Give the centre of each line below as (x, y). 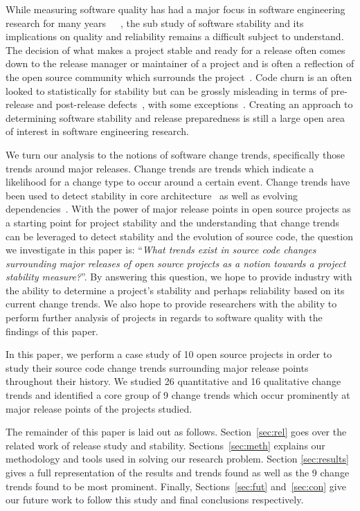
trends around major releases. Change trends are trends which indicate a (160, 168)
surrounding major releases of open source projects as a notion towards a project (176, 263)
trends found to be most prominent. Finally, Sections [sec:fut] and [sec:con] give (176, 486)
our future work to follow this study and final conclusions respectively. (155, 500)
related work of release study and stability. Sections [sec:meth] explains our (165, 445)
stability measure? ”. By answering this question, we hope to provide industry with (179, 277)
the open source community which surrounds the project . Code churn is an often (179, 77)
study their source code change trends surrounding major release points (157, 367)
